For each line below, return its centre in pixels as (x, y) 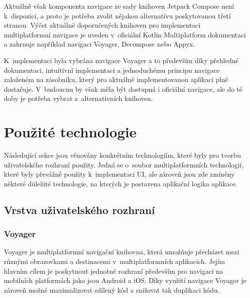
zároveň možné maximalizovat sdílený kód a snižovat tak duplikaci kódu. (112, 290)
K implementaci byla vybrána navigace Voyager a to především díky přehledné (121, 60)
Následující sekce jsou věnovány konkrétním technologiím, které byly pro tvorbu (123, 155)
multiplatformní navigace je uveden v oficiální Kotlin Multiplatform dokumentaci (125, 34)
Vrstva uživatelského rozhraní (79, 209)
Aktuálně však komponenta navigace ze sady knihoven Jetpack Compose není (119, 6)
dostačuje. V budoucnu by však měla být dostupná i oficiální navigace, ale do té (123, 89)
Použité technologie (70, 132)
